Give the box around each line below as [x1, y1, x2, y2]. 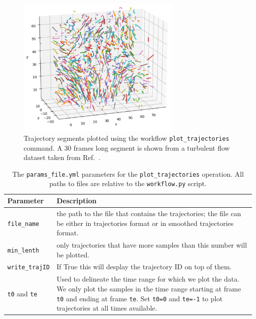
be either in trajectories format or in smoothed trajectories [56, 218, 234, 228]
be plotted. [56, 249, 90, 259]
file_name [7, 220, 39, 227]
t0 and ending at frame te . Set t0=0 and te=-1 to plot [56, 293, 223, 303]
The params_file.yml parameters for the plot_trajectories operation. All [12, 168, 244, 179]
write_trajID [7, 264, 50, 271]
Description [56, 195, 96, 206]
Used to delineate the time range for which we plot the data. [56, 274, 240, 284]
